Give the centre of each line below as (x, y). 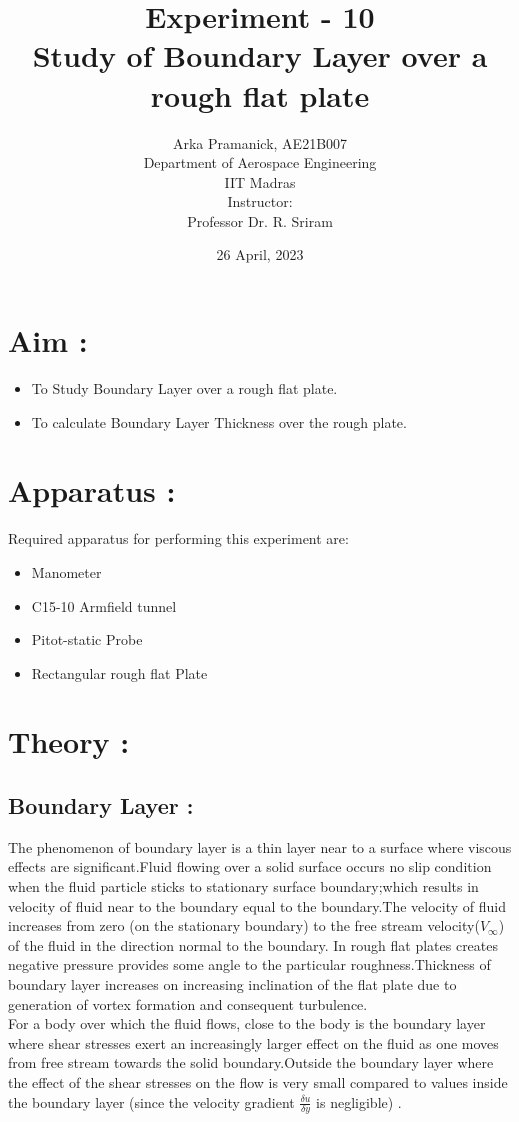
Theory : (69, 741)
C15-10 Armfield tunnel (104, 605)
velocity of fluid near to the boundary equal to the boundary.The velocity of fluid (257, 905)
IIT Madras (260, 181)
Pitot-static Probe (87, 639)
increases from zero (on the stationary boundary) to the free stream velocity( (244, 925)
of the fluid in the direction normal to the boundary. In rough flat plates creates (253, 944)
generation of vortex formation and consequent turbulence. (188, 1003)
